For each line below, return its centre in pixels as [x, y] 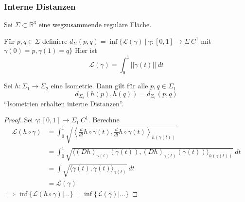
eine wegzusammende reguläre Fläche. [95, 25]
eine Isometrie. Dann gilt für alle [99, 86]
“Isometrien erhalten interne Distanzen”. [64, 103]
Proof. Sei [18, 120]
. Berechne [104, 120]
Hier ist [86, 50]
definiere [55, 41]
